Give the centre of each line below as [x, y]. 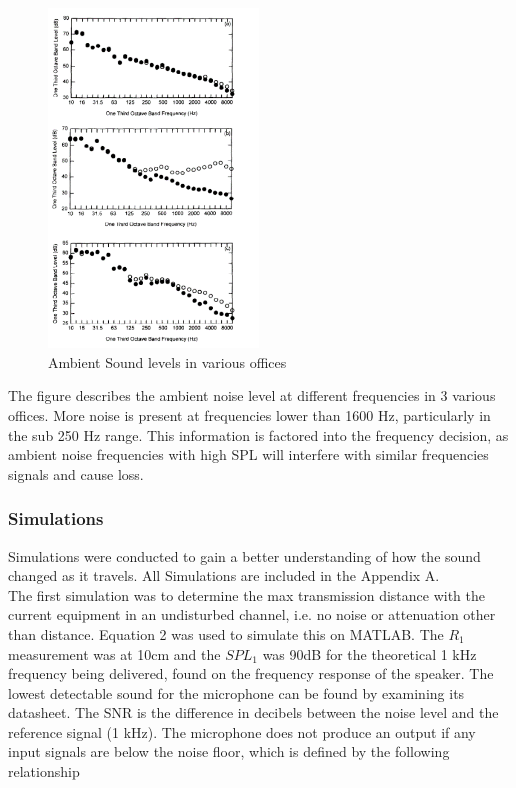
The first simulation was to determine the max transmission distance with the [247, 594]
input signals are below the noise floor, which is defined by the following [229, 751]
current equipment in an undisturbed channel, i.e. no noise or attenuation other [252, 614]
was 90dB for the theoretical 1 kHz [369, 653]
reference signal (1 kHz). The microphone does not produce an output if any [242, 731]
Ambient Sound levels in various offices [167, 361]
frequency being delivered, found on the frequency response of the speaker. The [251, 673]
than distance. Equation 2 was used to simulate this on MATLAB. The [226, 633]
